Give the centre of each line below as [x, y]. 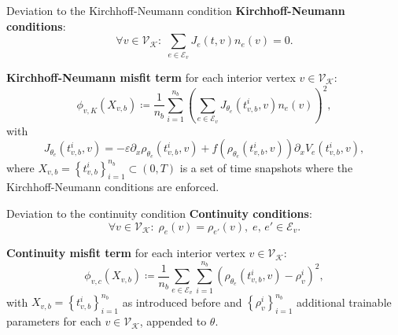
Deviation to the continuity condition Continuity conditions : [159, 214]
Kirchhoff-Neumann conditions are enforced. [113, 187]
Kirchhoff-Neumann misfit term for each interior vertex [151, 77]
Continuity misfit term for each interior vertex [126, 253]
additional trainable [344, 302]
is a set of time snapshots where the [266, 167]
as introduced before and [182, 302]
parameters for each [54, 321]
